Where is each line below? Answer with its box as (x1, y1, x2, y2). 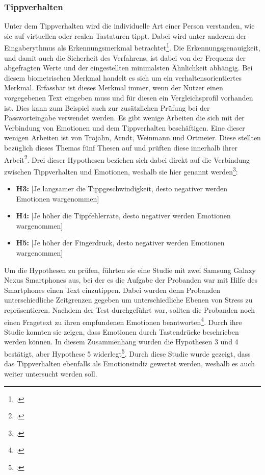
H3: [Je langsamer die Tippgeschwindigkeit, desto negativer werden (16, 183, 227, 194)
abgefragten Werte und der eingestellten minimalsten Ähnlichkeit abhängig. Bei (4, 62, 253, 73)
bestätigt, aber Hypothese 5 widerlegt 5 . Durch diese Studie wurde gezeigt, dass (4, 347, 251, 359)
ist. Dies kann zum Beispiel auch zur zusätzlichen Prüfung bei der (4, 102, 210, 113)
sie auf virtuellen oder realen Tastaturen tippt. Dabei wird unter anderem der (4, 30, 247, 41)
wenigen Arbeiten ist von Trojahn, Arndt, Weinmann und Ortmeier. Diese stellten (4, 132, 261, 143)
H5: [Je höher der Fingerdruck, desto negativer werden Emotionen (16, 237, 225, 248)
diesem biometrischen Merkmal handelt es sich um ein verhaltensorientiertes (4, 72, 242, 83)
